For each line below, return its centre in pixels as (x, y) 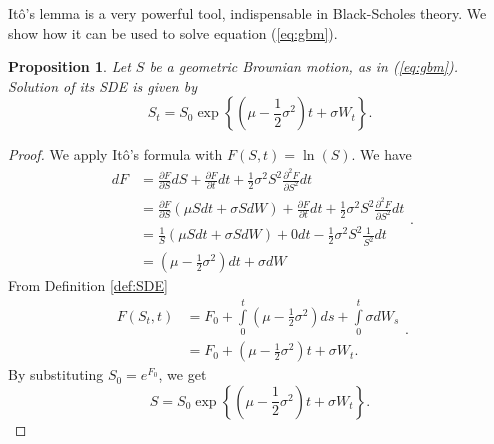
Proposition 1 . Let (69, 66)
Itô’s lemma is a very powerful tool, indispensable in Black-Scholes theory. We (247, 13)
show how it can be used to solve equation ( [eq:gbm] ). (173, 32)
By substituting (56, 374)
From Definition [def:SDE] (88, 285)
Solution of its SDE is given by (102, 85)
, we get (182, 374)
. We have (381, 154)
